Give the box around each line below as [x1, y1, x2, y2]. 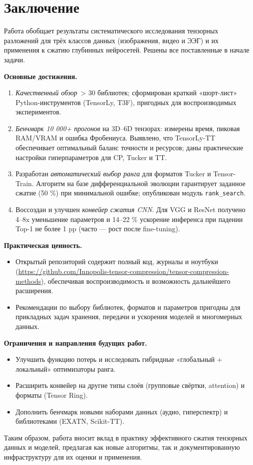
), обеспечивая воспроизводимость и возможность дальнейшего [41, 275, 230, 286]
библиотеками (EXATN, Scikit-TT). [15, 416, 125, 426]
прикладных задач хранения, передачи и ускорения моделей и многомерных [15, 311, 242, 322]
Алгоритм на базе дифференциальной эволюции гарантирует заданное [36, 178, 246, 188]
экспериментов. [15, 107, 61, 117]
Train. [15, 178, 34, 188]
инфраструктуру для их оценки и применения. [4, 451, 142, 462]
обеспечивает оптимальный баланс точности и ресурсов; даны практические [15, 142, 243, 153]
